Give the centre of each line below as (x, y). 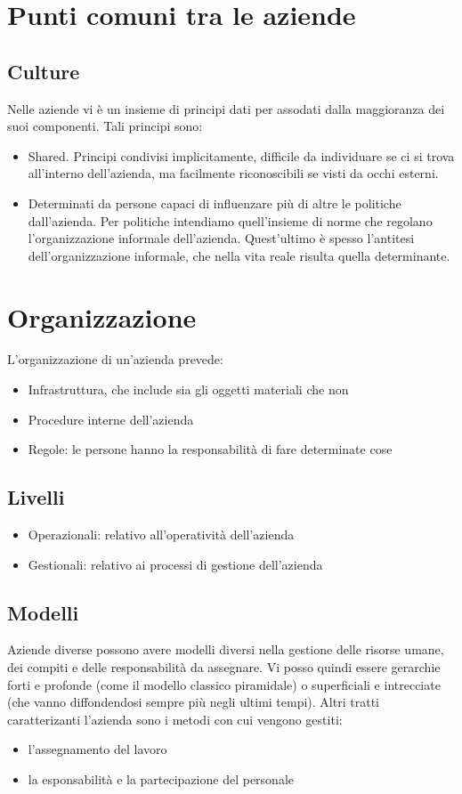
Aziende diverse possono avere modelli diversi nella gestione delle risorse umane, (226, 649)
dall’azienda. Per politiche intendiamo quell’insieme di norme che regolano (230, 220)
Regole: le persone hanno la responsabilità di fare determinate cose (210, 449)
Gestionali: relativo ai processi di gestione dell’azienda (175, 564)
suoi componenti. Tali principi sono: (105, 126)
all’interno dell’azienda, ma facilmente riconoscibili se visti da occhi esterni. (233, 173)
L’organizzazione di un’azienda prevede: (115, 359)
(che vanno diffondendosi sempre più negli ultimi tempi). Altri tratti (193, 702)
